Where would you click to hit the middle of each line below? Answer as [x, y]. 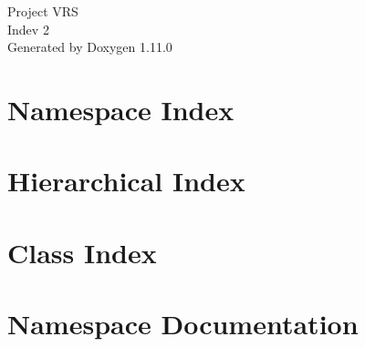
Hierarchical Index [126, 181]
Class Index [82, 252]
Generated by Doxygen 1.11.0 [90, 47]
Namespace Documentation [183, 324]
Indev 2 [28, 29]
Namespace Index [121, 109]
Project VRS [43, 11]
